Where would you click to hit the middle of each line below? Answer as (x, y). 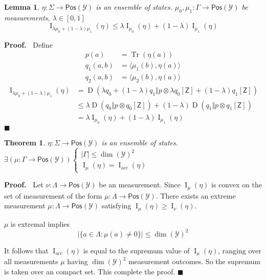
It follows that (26, 250)
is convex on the (237, 185)
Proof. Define (28, 44)
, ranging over (240, 250)
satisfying (116, 206)
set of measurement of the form (53, 195)
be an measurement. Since (140, 185)
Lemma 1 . (22, 7)
